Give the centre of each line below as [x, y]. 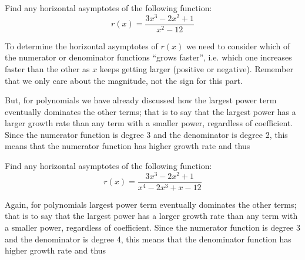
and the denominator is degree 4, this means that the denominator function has [148, 239]
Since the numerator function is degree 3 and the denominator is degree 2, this [146, 134]
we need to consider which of [238, 45]
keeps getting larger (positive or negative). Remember [196, 68]
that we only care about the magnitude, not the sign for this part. [124, 80]
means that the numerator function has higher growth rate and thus [128, 146]
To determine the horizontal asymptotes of [81, 45]
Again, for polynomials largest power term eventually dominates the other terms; [151, 204]
